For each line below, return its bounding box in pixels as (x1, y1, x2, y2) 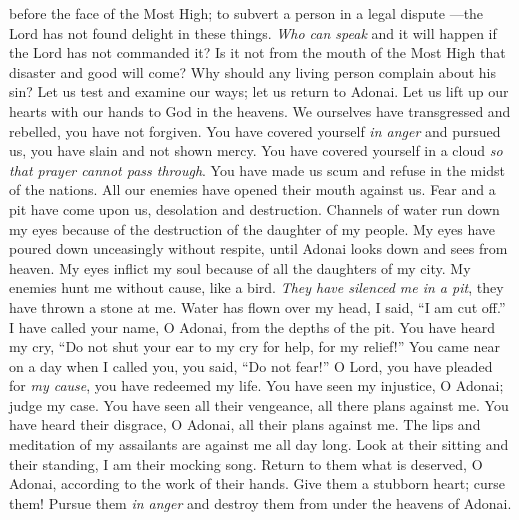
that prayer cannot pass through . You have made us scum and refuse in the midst (9, 159, 505, 180)
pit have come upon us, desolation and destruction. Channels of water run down (9, 198, 500, 219)
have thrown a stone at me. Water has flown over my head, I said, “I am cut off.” (9, 296, 506, 317)
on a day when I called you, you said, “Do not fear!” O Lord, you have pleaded (9, 355, 493, 376)
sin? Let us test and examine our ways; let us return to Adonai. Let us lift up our (9, 81, 509, 102)
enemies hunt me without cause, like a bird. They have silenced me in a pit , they (9, 277, 504, 298)
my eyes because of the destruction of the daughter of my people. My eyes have (9, 218, 496, 239)
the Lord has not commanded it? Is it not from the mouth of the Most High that (9, 42, 506, 63)
